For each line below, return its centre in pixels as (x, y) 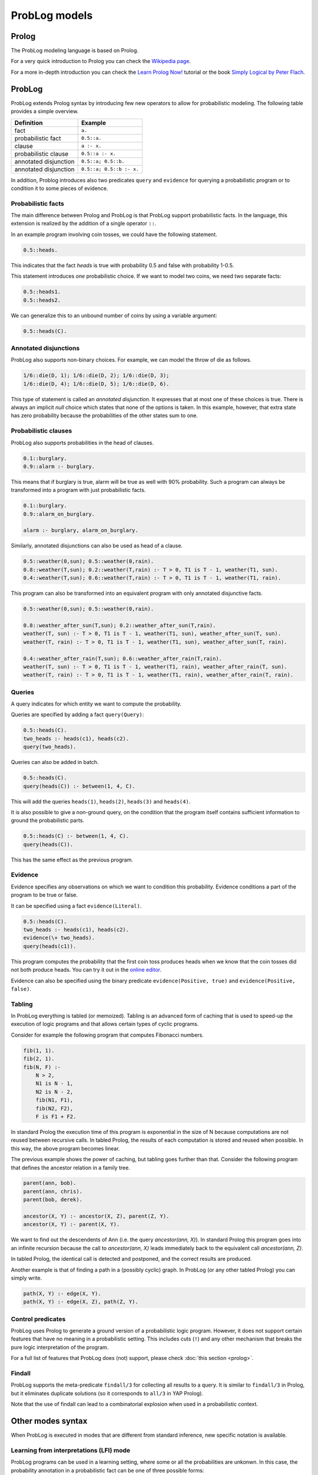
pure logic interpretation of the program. (60, 1347)
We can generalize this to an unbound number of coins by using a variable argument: (114, 315)
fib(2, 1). (39, 1059)
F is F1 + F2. (56, 1116)
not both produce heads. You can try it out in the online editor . (86, 970)
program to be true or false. (44, 895)
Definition (29, 123)
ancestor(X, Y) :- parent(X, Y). (72, 1225)
